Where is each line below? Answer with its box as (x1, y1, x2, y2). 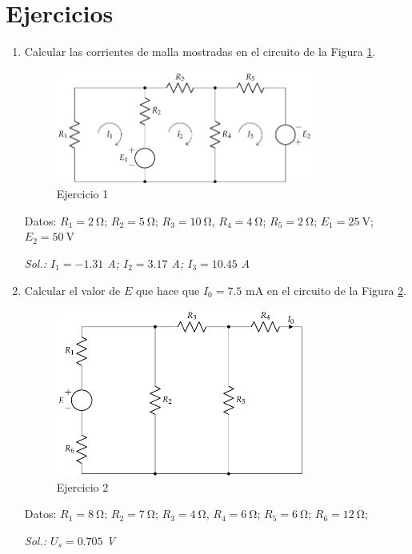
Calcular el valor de (24, 281, 121, 298)
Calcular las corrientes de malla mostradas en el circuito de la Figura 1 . (24, 43, 376, 60)
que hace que (135, 281, 200, 298)
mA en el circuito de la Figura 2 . (246, 281, 406, 298)
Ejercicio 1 (56, 185, 109, 202)
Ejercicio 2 (56, 478, 109, 495)
